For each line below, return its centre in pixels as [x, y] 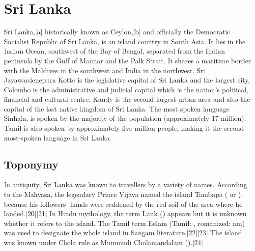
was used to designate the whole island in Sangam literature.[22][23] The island [123, 233]
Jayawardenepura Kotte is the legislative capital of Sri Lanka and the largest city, [127, 80]
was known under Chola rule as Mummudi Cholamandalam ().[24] [104, 242]
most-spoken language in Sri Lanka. [58, 137]
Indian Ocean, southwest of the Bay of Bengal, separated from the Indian [114, 51]
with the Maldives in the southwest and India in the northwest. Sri [105, 70]
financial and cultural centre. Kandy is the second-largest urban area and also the [127, 99]
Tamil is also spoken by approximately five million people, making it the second [124, 128]
